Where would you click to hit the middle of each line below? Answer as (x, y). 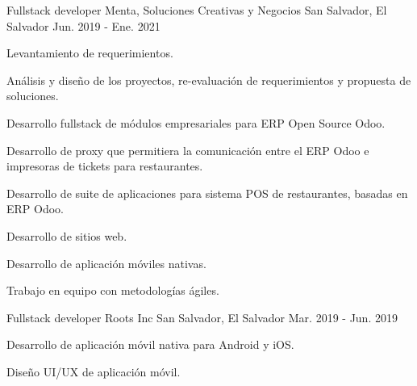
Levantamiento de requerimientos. (90, 53)
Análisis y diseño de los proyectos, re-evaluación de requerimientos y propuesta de (209, 80)
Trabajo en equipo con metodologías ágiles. (113, 290)
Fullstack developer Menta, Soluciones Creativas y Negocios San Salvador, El (197, 10)
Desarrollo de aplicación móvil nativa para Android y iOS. (150, 344)
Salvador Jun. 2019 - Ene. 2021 (83, 25)
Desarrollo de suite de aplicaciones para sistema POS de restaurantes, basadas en (207, 193)
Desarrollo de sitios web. (67, 235)
